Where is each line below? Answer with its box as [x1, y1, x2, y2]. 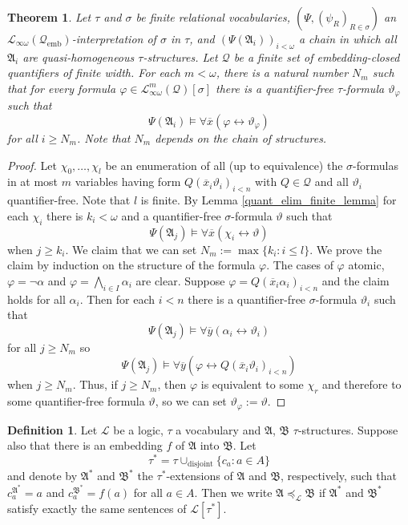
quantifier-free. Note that [7, 192, 131, 208]
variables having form [75, 173, 181, 190]
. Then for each [79, 290, 156, 307]
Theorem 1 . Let [7, 9, 91, 25]
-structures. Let [143, 48, 218, 65]
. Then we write [194, 483, 273, 500]
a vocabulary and [176, 421, 261, 438]
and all [314, 173, 349, 190]
